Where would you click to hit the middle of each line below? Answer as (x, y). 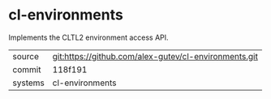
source (26, 56)
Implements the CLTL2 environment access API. (88, 37)
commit (27, 69)
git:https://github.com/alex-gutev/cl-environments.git (155, 56)
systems (28, 83)
